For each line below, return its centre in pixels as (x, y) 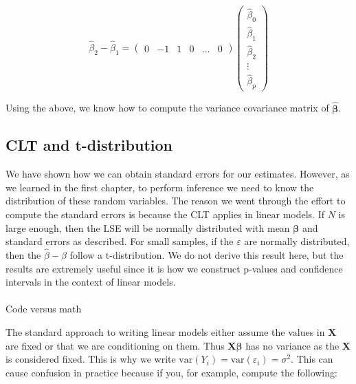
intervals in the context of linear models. (91, 282)
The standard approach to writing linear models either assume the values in (165, 332)
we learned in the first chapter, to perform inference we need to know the (160, 187)
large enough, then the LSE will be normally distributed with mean (148, 227)
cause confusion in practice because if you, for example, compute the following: (171, 372)
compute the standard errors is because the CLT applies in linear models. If (165, 214)
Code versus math (44, 309)
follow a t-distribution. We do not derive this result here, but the (207, 255)
